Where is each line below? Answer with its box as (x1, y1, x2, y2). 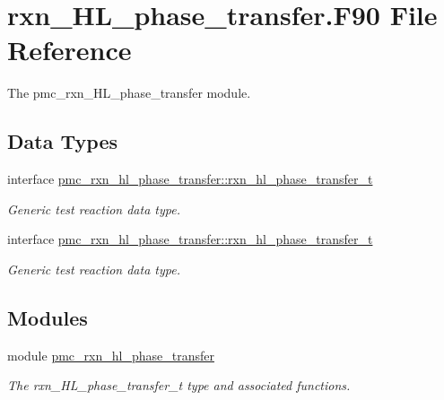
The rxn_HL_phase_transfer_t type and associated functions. (7, 376, 351, 395)
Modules (7, 303, 88, 331)
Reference (7, 31, 132, 68)
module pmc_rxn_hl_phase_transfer (7, 345, 214, 364)
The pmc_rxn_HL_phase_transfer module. (7, 83, 251, 102)
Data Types (7, 127, 118, 155)
